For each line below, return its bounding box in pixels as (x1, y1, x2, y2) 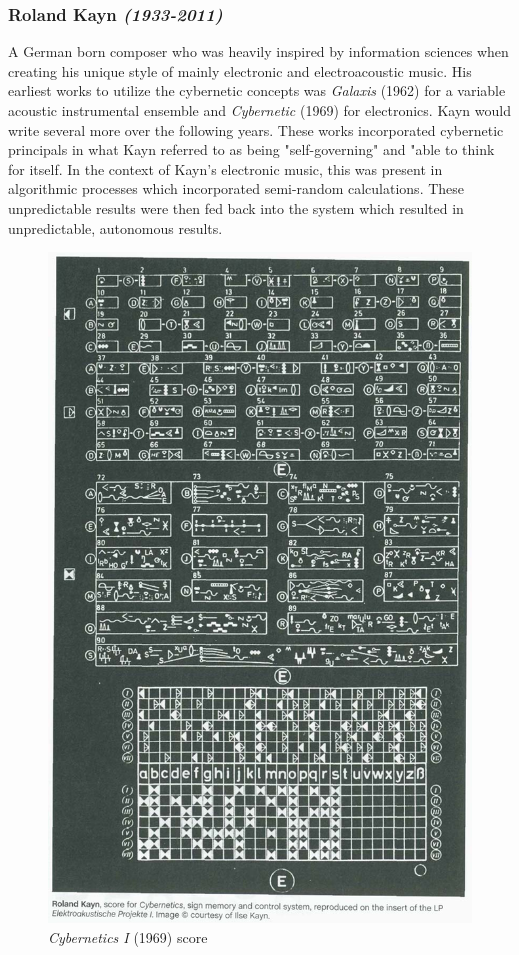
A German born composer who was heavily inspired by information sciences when (8, 41, 509, 62)
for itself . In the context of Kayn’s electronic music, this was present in (8, 158, 443, 179)
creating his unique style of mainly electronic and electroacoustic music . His (8, 60, 472, 81)
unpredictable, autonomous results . (8, 217, 223, 238)
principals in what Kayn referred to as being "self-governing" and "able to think (8, 139, 495, 160)
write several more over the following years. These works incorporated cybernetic (8, 119, 504, 140)
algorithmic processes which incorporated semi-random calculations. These (8, 178, 465, 199)
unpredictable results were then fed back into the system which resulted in (8, 197, 464, 218)
